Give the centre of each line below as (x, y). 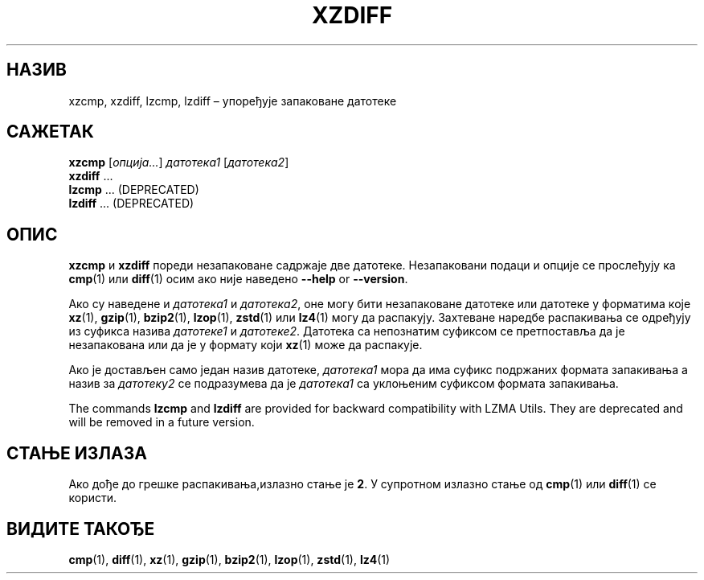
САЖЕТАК (50, 132)
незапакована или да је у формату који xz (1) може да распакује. (246, 345)
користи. (92, 498)
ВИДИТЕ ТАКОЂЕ (81, 529)
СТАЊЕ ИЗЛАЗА (77, 453)
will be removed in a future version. (162, 422)
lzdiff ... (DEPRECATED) (131, 204)
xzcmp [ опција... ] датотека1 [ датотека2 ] (179, 162)
